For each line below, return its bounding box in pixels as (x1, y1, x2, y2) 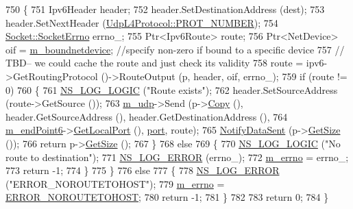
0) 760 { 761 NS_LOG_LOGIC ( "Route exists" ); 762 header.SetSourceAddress (5, 82, 338, 97)
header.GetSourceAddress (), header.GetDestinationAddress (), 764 (5, 109, 288, 123)
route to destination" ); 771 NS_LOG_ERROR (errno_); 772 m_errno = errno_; (5, 149, 349, 164)
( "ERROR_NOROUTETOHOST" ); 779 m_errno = (5, 176, 225, 190)
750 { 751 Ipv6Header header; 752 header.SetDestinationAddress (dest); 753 (5, 2, 325, 16)
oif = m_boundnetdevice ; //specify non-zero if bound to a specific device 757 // (5, 42, 345, 56)
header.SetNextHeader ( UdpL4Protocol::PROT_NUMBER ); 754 (5, 15, 278, 29)
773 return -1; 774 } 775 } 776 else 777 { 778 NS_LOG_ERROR (5, 163, 280, 177)
